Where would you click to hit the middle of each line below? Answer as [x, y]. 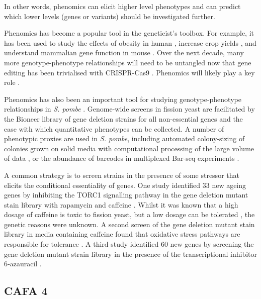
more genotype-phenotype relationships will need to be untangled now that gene [128, 62]
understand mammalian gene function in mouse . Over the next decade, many [124, 53]
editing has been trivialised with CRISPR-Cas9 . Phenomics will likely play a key [129, 72]
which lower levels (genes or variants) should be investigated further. [110, 16]
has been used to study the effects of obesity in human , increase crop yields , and [130, 42]
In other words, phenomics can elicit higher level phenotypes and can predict [122, 6]
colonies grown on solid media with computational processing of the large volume [129, 148]
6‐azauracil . [23, 264]
